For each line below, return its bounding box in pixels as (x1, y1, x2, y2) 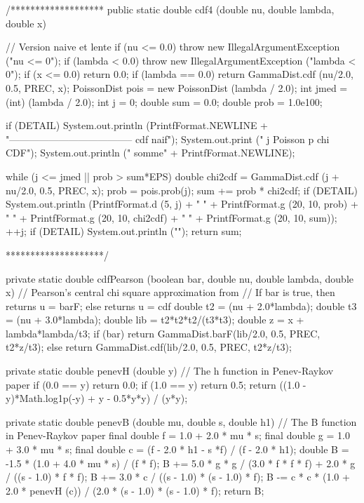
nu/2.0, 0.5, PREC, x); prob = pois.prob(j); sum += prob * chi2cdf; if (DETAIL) (6, 182, 358, 197)
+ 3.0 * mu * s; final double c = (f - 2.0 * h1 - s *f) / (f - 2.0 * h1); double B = (6, 442, 349, 457)
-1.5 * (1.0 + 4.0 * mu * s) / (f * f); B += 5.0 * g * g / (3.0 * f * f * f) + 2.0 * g (6, 455, 356, 470)
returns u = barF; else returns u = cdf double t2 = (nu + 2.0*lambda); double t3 (6, 298, 357, 313)
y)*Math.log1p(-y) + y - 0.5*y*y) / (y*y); (6, 391, 188, 405)
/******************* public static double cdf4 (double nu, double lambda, (6, 2, 335, 16)
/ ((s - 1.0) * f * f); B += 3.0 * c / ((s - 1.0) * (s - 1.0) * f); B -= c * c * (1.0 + (6, 469, 350, 484)
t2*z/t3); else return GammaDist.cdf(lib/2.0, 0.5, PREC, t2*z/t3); (6, 340, 292, 354)
